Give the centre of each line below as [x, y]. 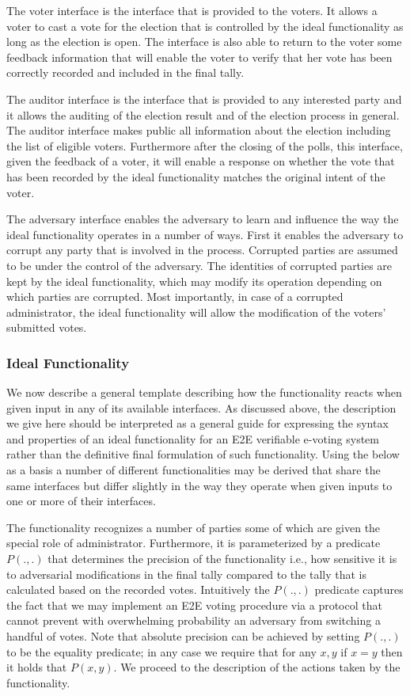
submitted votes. [47, 327]
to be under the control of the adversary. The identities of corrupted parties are [199, 265]
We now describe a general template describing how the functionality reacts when [204, 392]
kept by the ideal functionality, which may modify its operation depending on [194, 281]
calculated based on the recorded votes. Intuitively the [138, 590]
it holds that [37, 667]
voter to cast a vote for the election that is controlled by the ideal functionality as [205, 26]
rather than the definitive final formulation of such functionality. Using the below [203, 454]
